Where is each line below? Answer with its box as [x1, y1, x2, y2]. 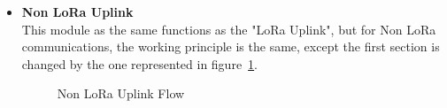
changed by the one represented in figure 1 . [21, 54, 258, 73]
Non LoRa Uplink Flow [57, 84, 185, 103]
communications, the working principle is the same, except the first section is [21, 37, 440, 56]
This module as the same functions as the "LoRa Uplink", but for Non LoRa [21, 19, 436, 38]
